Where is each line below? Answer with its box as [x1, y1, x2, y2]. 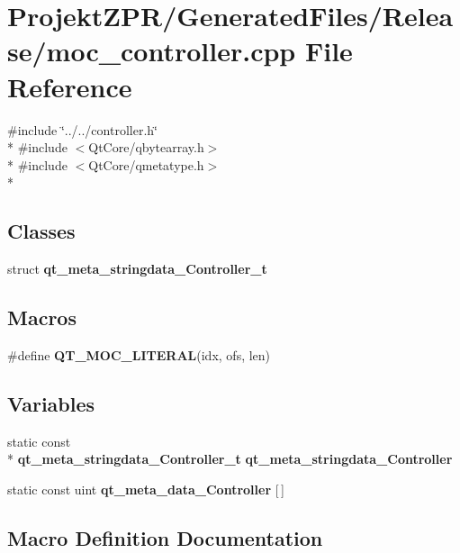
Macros [7, 304, 77, 331]
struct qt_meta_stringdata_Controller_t [7, 259, 267, 278]
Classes [7, 217, 76, 245]
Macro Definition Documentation [7, 523, 323, 551]
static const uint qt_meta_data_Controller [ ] [7, 479, 284, 498]
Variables [7, 389, 95, 417]
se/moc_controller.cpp [7, 32, 296, 69]
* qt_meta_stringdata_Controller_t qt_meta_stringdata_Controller [7, 449, 453, 468]
